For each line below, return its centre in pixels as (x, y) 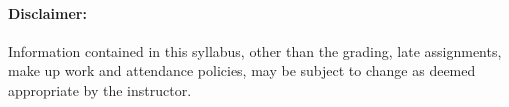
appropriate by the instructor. (100, 89)
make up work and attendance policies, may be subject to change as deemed (242, 70)
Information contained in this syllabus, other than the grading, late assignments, (255, 50)
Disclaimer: (47, 12)
